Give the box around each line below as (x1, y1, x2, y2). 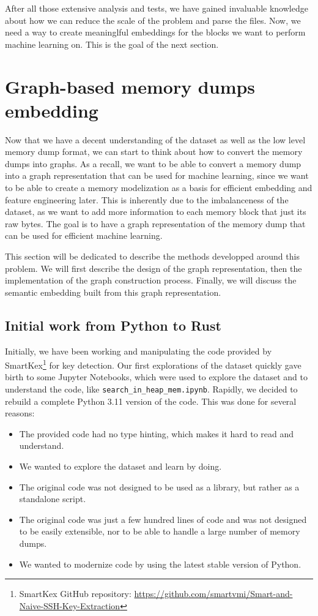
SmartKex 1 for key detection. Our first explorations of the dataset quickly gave (5, 357, 301, 371)
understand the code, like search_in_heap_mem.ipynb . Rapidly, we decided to (5, 383, 298, 396)
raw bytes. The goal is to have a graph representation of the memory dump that (5, 217, 306, 230)
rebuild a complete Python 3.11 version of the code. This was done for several (5, 394, 297, 407)
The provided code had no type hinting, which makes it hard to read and (19, 427, 294, 440)
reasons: (5, 407, 35, 419)
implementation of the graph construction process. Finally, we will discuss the (5, 274, 297, 287)
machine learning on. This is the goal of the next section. (5, 37, 219, 50)
